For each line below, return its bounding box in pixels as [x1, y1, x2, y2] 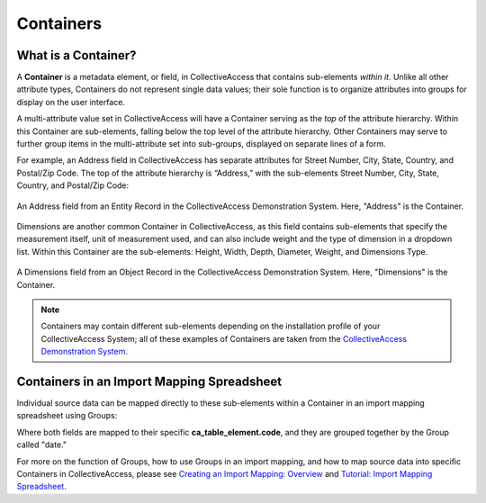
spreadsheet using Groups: [16, 410, 118, 421]
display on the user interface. [16, 96, 126, 107]
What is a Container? [16, 48, 137, 63]
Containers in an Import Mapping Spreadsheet [16, 373, 283, 389]
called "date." [16, 439, 67, 450]
